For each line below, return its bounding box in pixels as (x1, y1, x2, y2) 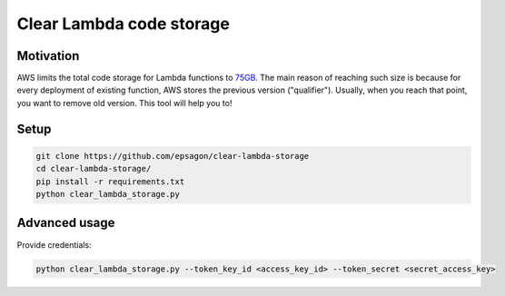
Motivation (16, 48, 80, 64)
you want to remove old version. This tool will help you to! (16, 97, 233, 108)
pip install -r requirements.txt (35, 176, 185, 186)
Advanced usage (16, 215, 115, 231)
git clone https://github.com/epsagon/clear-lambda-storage (35, 151, 310, 161)
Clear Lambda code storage (16, 14, 231, 34)
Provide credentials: (16, 239, 92, 250)
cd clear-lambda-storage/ (35, 163, 152, 174)
